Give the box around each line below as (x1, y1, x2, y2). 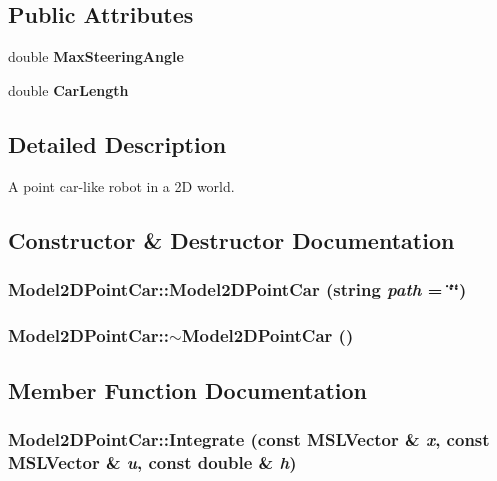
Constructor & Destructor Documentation (8, 224, 455, 255)
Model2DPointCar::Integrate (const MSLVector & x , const (8, 427, 490, 452)
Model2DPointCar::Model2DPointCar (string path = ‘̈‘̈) (8, 276, 467, 301)
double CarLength (8, 79, 129, 100)
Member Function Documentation (8, 375, 368, 406)
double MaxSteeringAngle (8, 46, 184, 67)
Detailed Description (8, 128, 227, 159)
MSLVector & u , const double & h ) (8, 450, 297, 475)
